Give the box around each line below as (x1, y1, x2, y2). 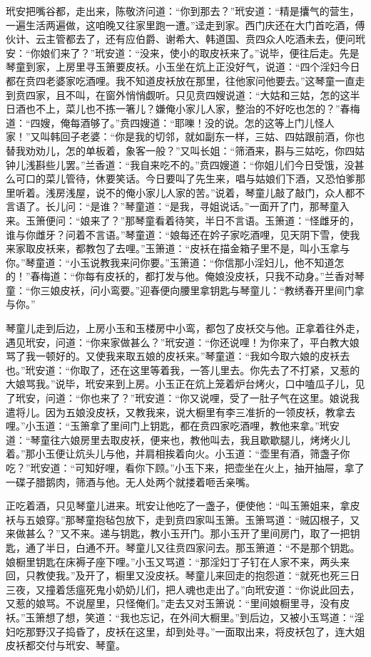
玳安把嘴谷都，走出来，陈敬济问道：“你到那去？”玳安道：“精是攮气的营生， (6, 4, 360, 18)
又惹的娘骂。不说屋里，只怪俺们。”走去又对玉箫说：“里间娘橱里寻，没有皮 (6, 596, 350, 611)
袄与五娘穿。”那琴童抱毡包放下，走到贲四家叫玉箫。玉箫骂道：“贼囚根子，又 (6, 512, 360, 527)
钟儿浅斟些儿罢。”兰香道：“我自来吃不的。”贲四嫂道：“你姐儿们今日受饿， (6, 157, 345, 172)
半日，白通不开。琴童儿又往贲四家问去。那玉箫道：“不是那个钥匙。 (45, 539, 360, 554)
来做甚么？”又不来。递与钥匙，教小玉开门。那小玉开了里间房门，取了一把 (6, 526, 350, 541)
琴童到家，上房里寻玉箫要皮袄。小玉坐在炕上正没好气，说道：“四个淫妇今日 (6, 59, 360, 74)
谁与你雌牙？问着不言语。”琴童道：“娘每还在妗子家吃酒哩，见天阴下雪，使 (6, 227, 350, 242)
